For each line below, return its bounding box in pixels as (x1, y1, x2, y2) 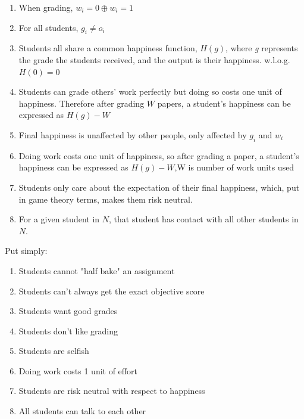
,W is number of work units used (174, 161, 294, 173)
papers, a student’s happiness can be (157, 97, 291, 109)
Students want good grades (18, 305, 118, 317)
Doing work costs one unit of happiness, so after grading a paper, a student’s (18, 149, 299, 162)
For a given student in (18, 213, 100, 225)
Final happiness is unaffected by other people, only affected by (18, 128, 247, 141)
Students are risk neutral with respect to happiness (18, 384, 205, 397)
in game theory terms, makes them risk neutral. (18, 193, 193, 205)
